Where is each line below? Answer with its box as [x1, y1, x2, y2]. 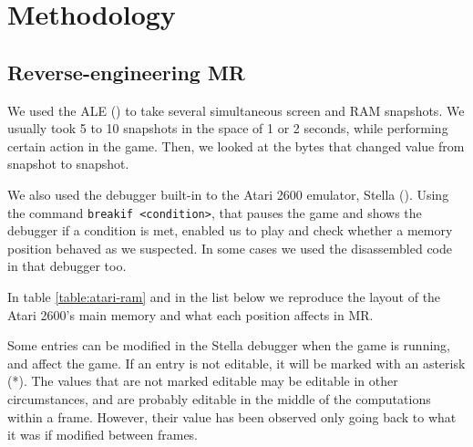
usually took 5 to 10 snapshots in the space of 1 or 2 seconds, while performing [7, 119, 448, 138]
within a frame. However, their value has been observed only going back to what [7, 407, 457, 426]
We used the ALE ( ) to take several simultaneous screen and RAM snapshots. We [7, 100, 465, 120]
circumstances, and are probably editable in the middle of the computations [7, 389, 431, 408]
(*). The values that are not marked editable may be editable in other [7, 371, 398, 390]
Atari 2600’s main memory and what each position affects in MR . [7, 305, 374, 324]
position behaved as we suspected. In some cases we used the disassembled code [7, 238, 453, 257]
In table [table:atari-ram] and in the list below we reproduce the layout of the [7, 286, 441, 306]
